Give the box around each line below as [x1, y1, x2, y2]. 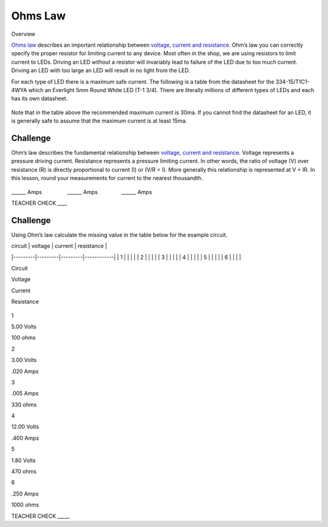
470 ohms [11, 468, 36, 475]
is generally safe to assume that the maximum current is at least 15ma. [11, 117, 188, 124]
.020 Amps [11, 368, 39, 375]
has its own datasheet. [11, 95, 68, 102]
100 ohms [11, 334, 36, 341]
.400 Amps [11, 434, 39, 441]
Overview [11, 30, 36, 38]
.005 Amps [11, 390, 39, 397]
